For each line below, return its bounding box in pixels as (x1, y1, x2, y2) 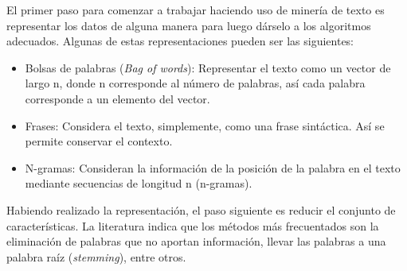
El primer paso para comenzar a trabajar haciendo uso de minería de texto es (6, 2, 385, 17)
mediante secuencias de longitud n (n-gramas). (25, 175, 252, 192)
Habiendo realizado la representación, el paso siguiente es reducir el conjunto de (6, 201, 396, 218)
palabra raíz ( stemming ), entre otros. (6, 248, 186, 265)
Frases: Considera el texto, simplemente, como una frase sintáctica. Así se (25, 117, 385, 134)
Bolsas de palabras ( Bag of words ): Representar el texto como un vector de (25, 59, 391, 75)
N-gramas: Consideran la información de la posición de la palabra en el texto (25, 159, 401, 176)
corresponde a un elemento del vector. (25, 90, 210, 106)
